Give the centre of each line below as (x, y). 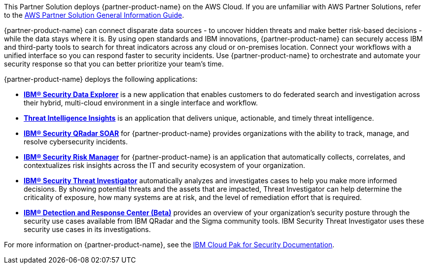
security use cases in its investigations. (87, 229)
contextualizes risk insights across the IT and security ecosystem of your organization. (164, 165)
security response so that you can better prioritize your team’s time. (114, 64)
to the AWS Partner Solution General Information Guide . (94, 15)
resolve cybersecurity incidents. (76, 142)
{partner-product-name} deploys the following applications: (101, 79)
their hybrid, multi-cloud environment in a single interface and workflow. (141, 103)
